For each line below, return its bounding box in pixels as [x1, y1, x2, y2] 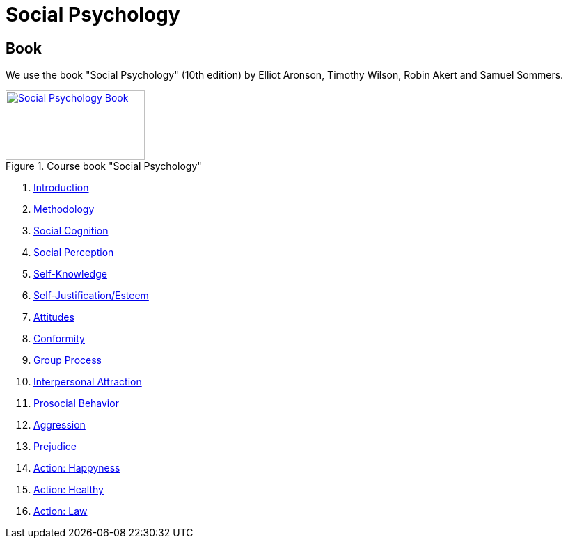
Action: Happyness [33, 462, 120, 474]
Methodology [33, 203, 95, 216]
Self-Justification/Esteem [33, 289, 149, 302]
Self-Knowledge [33, 268, 107, 280]
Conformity [33, 333, 85, 345]
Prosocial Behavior [33, 397, 119, 410]
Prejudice [33, 440, 77, 453]
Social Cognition [33, 225, 109, 237]
